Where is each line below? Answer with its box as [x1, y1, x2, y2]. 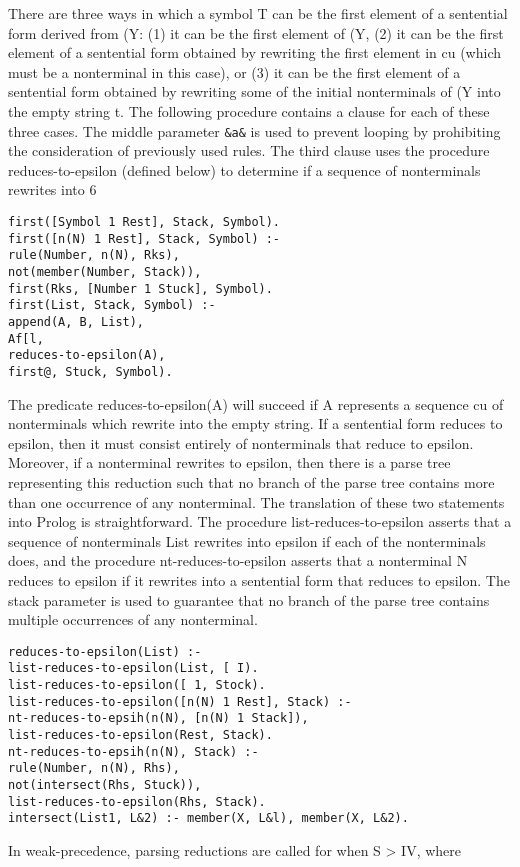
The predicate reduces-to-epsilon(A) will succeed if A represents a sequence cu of [8, 393, 504, 414]
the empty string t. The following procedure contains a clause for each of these [8, 100, 490, 121]
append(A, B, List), [8, 314, 145, 329]
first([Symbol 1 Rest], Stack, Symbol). [8, 215, 281, 229]
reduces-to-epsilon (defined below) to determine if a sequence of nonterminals [8, 159, 481, 180]
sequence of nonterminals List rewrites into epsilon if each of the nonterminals [8, 530, 486, 551]
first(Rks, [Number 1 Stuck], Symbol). [8, 281, 273, 296]
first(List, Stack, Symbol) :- [8, 298, 216, 313]
